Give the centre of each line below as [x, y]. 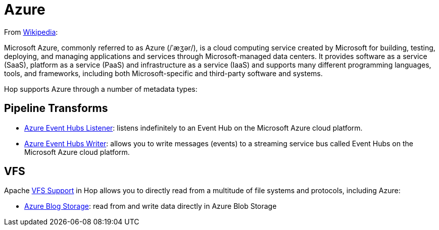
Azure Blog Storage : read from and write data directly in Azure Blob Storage [151, 206]
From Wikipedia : [31, 32]
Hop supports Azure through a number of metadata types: [101, 89]
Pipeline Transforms [56, 108]
